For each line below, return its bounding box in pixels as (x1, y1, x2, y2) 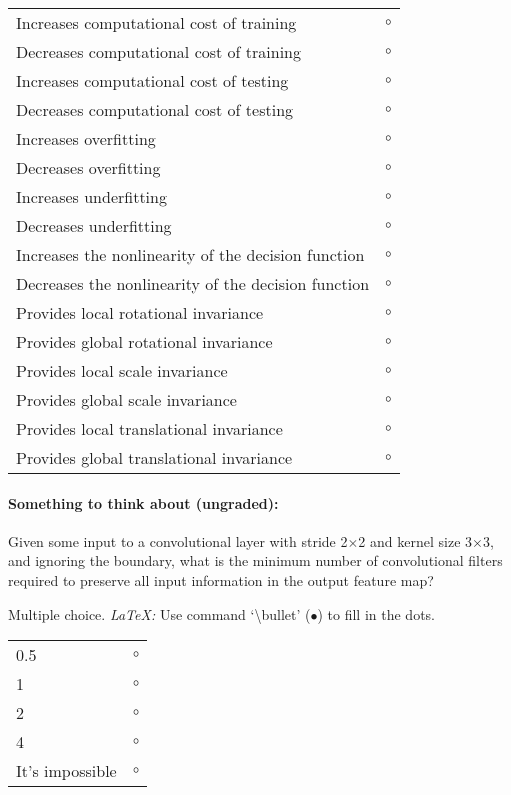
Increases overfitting (16, 127, 156, 150)
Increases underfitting (16, 185, 167, 208)
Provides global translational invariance (16, 446, 293, 469)
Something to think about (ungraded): (8, 492, 279, 513)
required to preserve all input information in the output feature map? (8, 569, 434, 590)
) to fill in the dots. (317, 603, 435, 624)
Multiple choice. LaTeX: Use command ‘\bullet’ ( (8, 603, 311, 624)
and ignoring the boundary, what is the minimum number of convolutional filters (8, 550, 503, 571)
